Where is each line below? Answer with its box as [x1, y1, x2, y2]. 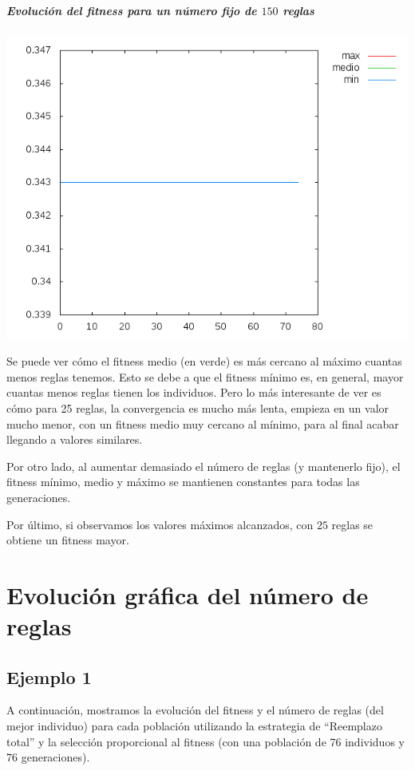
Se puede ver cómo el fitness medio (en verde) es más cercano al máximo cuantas [6, 353, 402, 370]
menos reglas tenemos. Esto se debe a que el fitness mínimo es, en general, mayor [6, 368, 404, 385]
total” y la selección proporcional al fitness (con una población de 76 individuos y [6, 733, 405, 749]
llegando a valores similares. [6, 431, 143, 448]
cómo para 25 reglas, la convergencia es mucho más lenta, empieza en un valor [6, 399, 389, 416]
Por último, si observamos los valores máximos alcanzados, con [6, 516, 314, 532]
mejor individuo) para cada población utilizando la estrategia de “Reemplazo [6, 718, 382, 734]
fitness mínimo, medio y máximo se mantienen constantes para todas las [6, 473, 360, 490]
